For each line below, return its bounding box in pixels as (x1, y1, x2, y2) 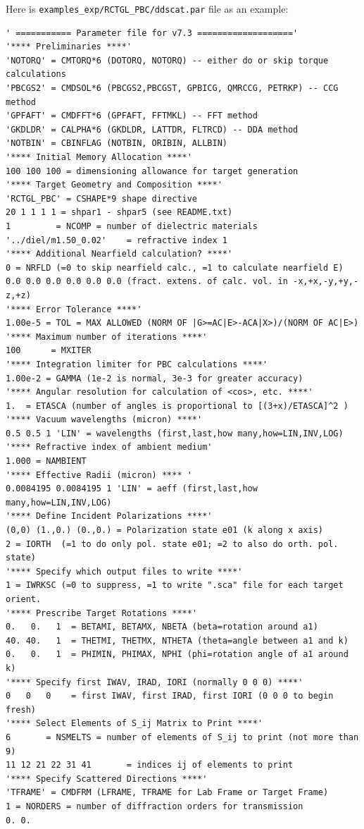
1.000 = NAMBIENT (6, 456, 87, 467)
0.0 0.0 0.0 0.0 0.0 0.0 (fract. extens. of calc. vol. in (6, 276, 288, 287)
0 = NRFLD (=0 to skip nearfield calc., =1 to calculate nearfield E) (6, 262, 344, 273)
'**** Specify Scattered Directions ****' (6, 773, 208, 784)
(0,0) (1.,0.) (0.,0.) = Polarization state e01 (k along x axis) (6, 525, 324, 536)
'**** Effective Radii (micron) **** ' (6, 469, 192, 480)
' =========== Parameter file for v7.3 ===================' (6, 27, 299, 38)
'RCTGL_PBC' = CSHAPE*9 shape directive (6, 193, 198, 204)
